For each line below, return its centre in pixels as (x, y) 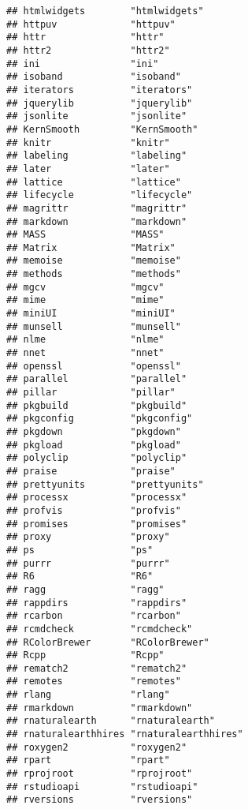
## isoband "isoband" (94, 77)
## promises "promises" (97, 524)
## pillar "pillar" (91, 393)
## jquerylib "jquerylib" (100, 103)
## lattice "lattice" (94, 182)
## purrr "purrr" (88, 563)
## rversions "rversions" (100, 800)
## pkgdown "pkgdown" (94, 432)
